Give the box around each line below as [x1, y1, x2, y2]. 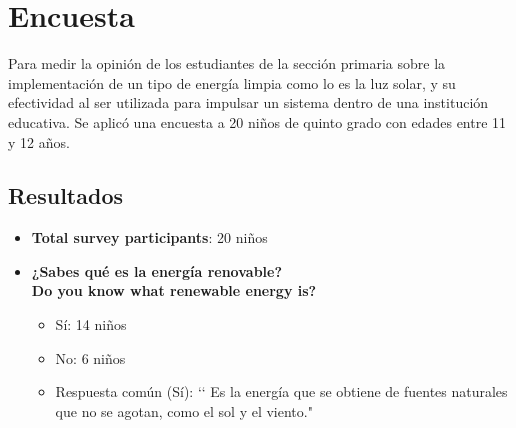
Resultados [8, 180, 123, 211]
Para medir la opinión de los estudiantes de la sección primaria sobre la [8, 53, 446, 74]
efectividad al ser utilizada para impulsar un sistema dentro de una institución [8, 92, 489, 113]
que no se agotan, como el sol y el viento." [55, 400, 313, 421]
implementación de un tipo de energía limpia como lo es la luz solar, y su [8, 72, 456, 93]
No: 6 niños [55, 347, 126, 368]
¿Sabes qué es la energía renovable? [31, 260, 283, 281]
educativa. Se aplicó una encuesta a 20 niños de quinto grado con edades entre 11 [8, 111, 507, 132]
